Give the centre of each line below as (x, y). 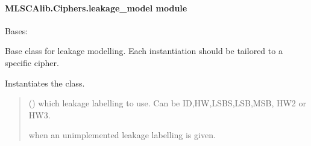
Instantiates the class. (45, 83)
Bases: (17, 30)
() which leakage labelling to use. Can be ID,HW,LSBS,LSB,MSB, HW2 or (167, 103)
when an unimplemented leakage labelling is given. (122, 135)
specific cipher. (32, 62)
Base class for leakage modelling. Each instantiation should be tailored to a (144, 51)
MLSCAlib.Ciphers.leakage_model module (96, 8)
